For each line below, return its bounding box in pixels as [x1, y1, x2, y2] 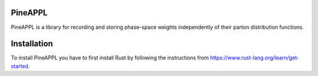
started [11, 62, 29, 70]
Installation [11, 39, 53, 49]
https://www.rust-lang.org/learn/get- [210, 54, 300, 61]
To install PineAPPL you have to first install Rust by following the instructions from [11, 54, 209, 61]
